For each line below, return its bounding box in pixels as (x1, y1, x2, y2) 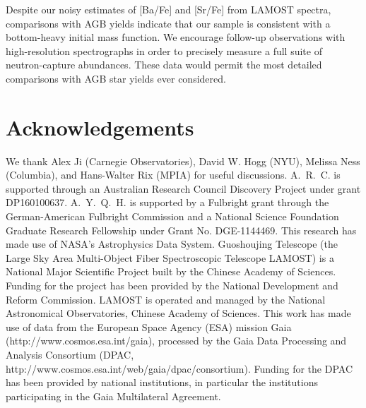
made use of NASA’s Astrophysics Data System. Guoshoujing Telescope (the (6, 236, 338, 251)
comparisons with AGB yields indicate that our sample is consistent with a (6, 16, 331, 30)
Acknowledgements (6, 112, 194, 141)
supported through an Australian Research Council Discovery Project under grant (6, 181, 361, 196)
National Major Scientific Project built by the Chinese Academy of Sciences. (6, 264, 336, 279)
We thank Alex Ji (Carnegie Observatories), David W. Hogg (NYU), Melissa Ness (6, 153, 360, 168)
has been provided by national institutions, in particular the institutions (6, 375, 318, 390)
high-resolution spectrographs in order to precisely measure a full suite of (6, 43, 322, 58)
